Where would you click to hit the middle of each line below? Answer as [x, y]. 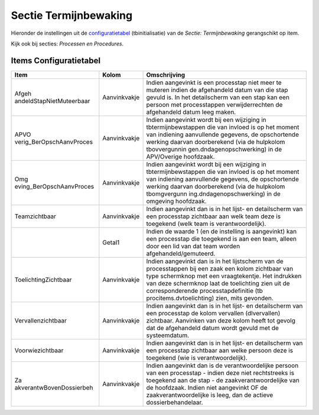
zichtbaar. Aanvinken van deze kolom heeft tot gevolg [221, 320]
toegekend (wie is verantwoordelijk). [197, 358]
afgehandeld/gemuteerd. [181, 253]
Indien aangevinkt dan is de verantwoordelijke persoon [222, 365]
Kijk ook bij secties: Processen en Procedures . [67, 44]
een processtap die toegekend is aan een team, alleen [221, 239]
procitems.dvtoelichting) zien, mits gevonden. [210, 298]
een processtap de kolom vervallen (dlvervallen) [213, 313]
